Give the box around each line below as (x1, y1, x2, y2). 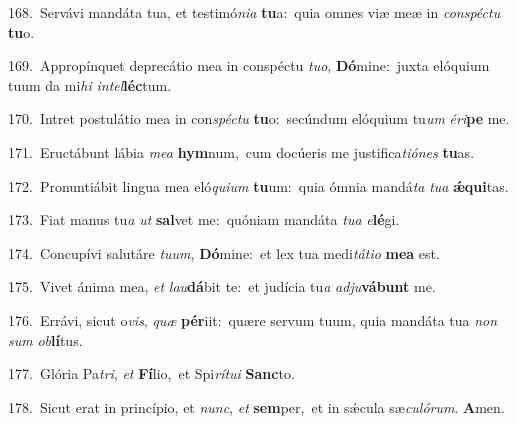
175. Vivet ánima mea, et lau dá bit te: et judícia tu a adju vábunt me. (8, 276, 436, 297)
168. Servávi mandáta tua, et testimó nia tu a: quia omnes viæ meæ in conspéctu (8, 2, 501, 22)
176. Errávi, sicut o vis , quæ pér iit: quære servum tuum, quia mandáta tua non (8, 309, 498, 330)
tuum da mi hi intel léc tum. (8, 74, 172, 95)
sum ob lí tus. (8, 329, 83, 350)
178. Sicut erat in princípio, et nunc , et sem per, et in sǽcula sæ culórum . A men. (8, 396, 505, 417)
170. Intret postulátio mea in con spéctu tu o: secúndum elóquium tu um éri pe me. (8, 108, 510, 129)
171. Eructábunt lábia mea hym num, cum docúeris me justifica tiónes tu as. (8, 141, 475, 162)
